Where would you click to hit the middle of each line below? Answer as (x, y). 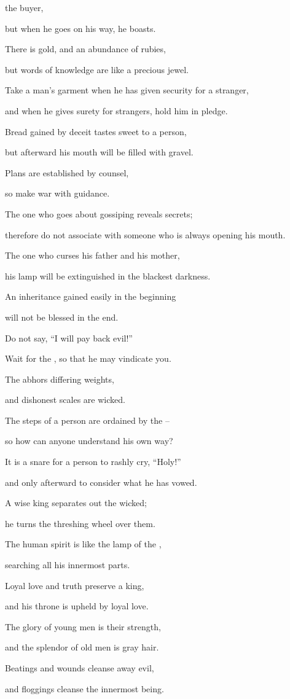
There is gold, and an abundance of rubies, (85, 49)
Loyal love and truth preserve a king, (75, 585)
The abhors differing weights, (60, 379)
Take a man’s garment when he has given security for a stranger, (127, 90)
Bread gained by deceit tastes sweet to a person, (96, 131)
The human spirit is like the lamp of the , (83, 544)
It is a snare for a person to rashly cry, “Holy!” (93, 462)
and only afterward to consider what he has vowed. (101, 482)
